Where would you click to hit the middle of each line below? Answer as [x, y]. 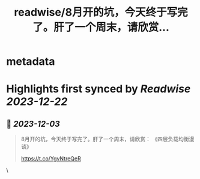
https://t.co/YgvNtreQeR [51, 159]
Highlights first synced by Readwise [98, 89]
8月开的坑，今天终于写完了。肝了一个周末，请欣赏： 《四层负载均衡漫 [108, 139]
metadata [31, 62]
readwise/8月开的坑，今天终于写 [96, 12]
